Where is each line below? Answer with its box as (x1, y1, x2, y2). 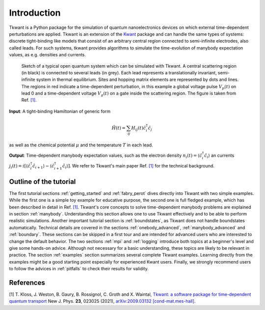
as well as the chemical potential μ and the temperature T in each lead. (9, 142, 153, 148)
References (9, 278, 45, 286)
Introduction (9, 7, 61, 18)
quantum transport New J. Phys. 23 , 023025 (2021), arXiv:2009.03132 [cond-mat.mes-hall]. (9, 298, 196, 304)
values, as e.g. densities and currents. (9, 52, 86, 58)
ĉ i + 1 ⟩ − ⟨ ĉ (32, 163, 54, 170)
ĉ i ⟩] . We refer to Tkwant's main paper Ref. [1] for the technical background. (62, 163, 214, 170)
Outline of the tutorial (9, 177, 76, 186)
